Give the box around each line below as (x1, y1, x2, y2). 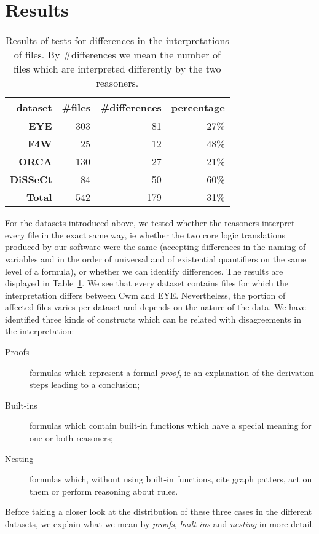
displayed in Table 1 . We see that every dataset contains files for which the (5, 277, 288, 289)
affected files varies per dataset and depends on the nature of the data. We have (5, 300, 306, 313)
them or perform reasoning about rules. (30, 484, 178, 497)
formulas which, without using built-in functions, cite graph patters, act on (30, 473, 312, 485)
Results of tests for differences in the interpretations (6, 33, 229, 48)
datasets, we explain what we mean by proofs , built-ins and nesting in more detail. (5, 517, 315, 530)
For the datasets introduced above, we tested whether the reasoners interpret (5, 216, 295, 229)
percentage (171, 100, 225, 115)
